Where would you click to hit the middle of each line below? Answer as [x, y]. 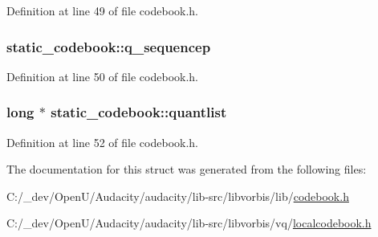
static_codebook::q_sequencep [109, 46]
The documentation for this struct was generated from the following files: [187, 169]
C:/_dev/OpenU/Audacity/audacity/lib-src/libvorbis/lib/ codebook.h [178, 196]
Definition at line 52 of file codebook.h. [103, 142]
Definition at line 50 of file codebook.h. [103, 76]
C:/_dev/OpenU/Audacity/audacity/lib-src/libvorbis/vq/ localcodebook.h [189, 223]
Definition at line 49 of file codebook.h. [103, 10]
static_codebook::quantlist [139, 112]
